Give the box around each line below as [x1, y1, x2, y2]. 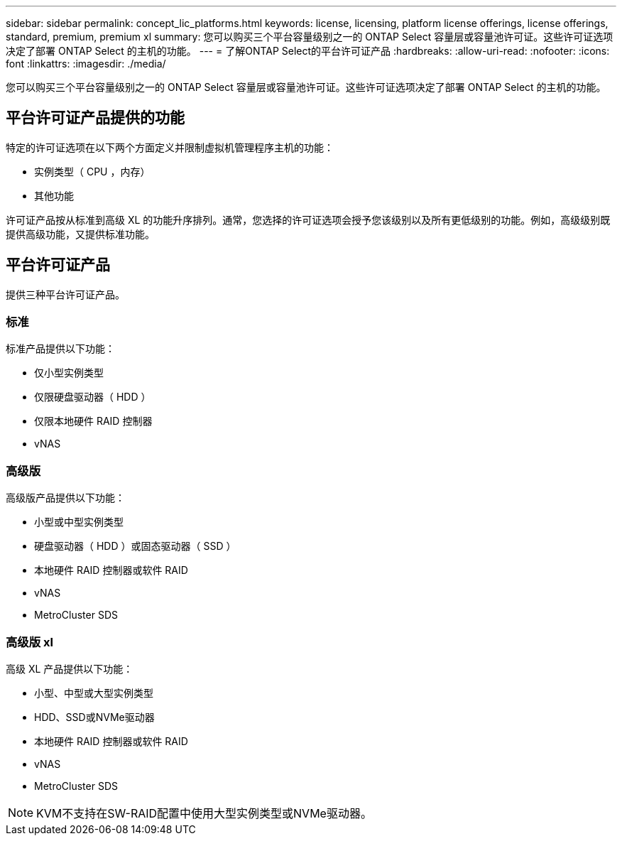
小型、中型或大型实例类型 [34, 686, 153, 699]
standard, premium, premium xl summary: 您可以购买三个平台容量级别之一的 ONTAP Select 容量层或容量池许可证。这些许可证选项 [6, 31, 613, 43]
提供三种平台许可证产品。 [6, 288, 125, 300]
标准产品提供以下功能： [6, 342, 115, 355]
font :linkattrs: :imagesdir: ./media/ [6, 58, 166, 70]
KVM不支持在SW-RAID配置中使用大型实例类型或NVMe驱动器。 [36, 805, 372, 820]
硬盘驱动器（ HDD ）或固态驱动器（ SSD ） [34, 540, 236, 553]
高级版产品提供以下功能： [6, 492, 125, 504]
